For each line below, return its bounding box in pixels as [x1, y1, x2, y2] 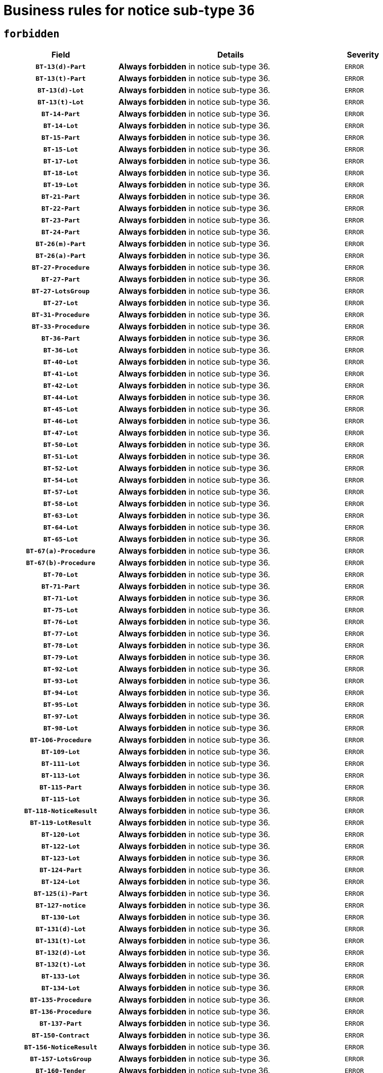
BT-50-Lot [43, 441, 78, 448]
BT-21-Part [41, 192, 80, 200]
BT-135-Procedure [29, 996, 92, 1004]
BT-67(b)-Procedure [26, 559, 95, 567]
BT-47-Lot [43, 429, 78, 437]
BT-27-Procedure [31, 263, 90, 271]
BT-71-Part [41, 582, 80, 590]
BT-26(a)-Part [35, 252, 86, 259]
